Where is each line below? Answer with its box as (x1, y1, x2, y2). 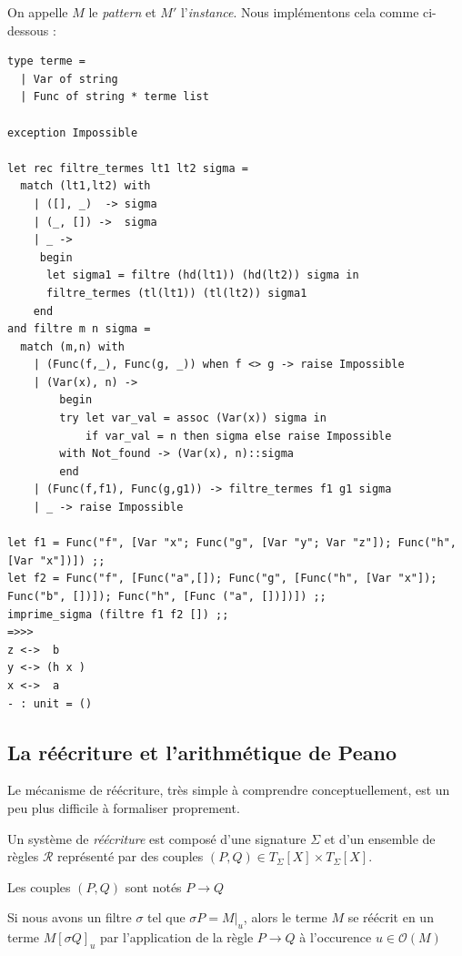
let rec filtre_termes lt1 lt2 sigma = (7, 161, 248, 175)
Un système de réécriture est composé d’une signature (7, 829, 306, 848)
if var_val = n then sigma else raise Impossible (85, 429, 392, 442)
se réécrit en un (347, 908, 434, 927)
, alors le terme (243, 908, 327, 927)
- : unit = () (7, 697, 93, 710)
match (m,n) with (20, 340, 125, 353)
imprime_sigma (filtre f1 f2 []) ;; (7, 607, 229, 621)
